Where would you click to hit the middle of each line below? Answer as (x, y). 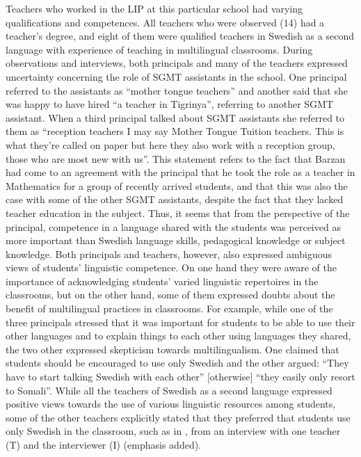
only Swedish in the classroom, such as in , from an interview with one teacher (173, 431)
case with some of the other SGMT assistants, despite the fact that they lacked (175, 199)
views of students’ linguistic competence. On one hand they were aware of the (171, 267)
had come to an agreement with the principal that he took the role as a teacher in (180, 172)
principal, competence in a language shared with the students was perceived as (173, 226)
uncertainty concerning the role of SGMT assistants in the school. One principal (176, 76)
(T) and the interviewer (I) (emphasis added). (104, 444)
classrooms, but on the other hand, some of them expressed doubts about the (170, 295)
